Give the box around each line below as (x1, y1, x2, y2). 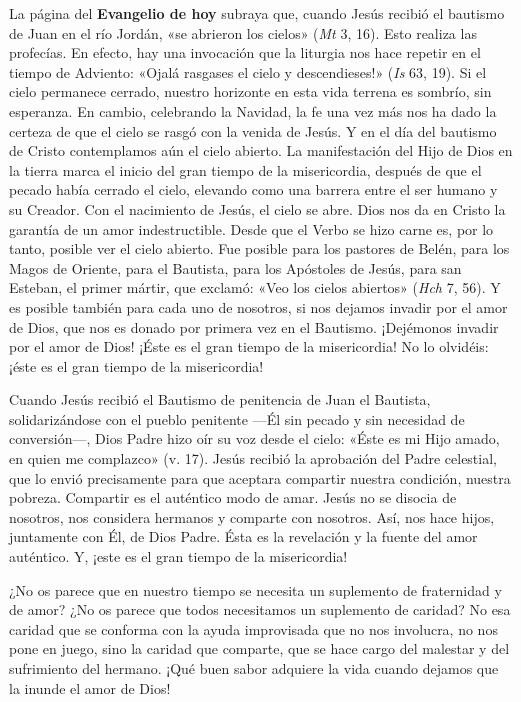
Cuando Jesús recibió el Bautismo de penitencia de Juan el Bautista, (9, 389, 431, 410)
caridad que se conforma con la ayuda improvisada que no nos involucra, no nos (9, 618, 498, 639)
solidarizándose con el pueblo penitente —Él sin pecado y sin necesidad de (9, 408, 465, 429)
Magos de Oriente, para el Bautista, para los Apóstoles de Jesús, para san (9, 257, 462, 278)
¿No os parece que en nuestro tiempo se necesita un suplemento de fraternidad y (9, 579, 502, 600)
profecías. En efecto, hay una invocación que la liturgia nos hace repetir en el (9, 42, 481, 63)
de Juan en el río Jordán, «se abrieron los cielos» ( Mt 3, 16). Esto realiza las (9, 22, 477, 43)
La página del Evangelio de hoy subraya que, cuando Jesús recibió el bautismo (9, 3, 505, 23)
